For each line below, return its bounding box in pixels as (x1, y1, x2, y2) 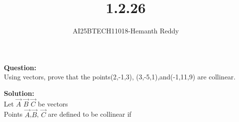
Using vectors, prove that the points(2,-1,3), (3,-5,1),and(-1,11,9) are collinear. (4, 72, 236, 82)
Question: (4, 62, 36, 72)
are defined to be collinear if (48, 109, 132, 119)
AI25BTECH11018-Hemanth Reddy (73, 26, 179, 36)
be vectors (38, 98, 68, 108)
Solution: (4, 88, 34, 98)
